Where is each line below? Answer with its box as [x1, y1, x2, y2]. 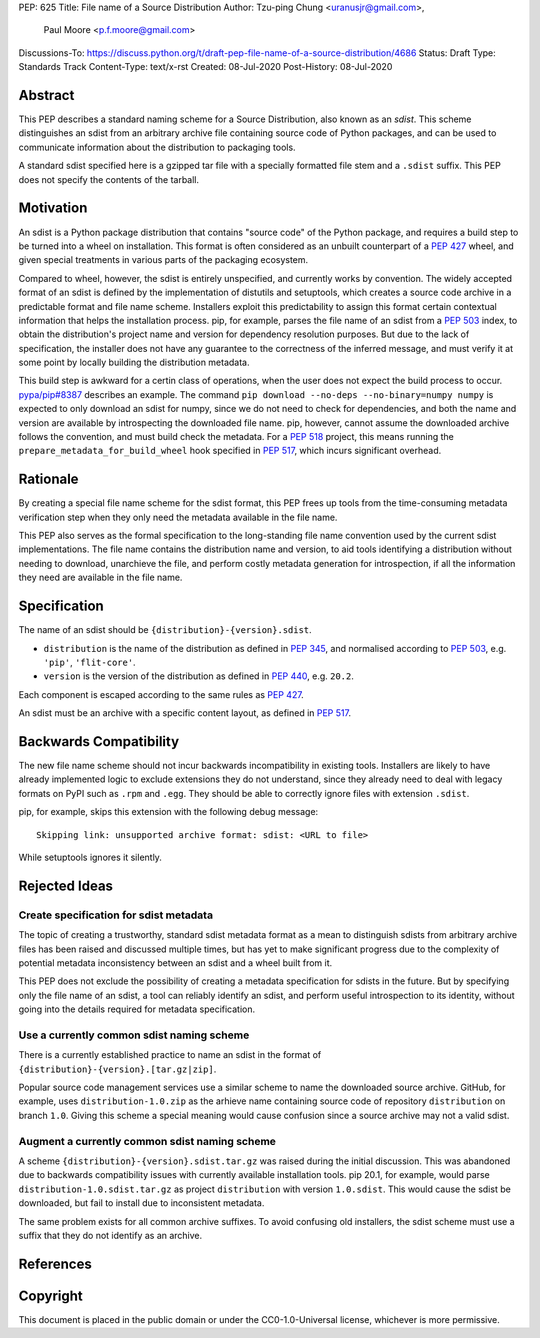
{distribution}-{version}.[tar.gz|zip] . [18, 1063, 217, 1075]
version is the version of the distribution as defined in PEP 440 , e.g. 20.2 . [43, 670, 355, 682]
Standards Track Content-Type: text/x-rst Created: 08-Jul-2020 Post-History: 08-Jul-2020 [18, 61, 393, 73]
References [18, 1255, 92, 1272]
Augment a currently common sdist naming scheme [18, 1134, 277, 1148]
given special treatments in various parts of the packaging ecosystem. [18, 254, 309, 266]
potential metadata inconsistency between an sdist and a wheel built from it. [18, 956, 333, 969]
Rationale [18, 471, 79, 488]
